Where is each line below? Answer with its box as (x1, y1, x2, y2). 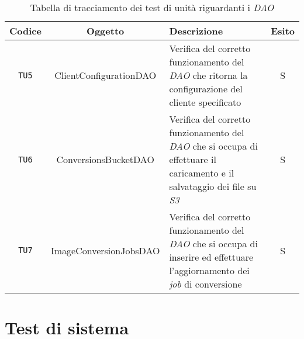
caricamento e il (169, 166, 234, 179)
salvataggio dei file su (169, 179, 257, 193)
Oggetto (87, 24, 125, 37)
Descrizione (169, 24, 223, 37)
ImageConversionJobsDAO (50, 243, 160, 257)
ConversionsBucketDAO (56, 153, 154, 166)
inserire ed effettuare (169, 250, 254, 264)
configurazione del (169, 82, 243, 95)
